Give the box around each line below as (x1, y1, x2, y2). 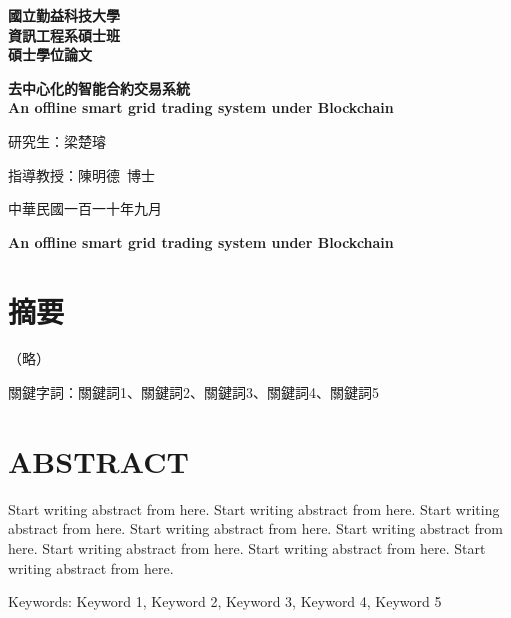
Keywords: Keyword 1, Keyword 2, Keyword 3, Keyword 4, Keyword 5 (8, 591, 442, 612)
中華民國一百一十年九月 (8, 198, 162, 219)
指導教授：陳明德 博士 (8, 164, 155, 185)
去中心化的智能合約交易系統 (8, 77, 190, 98)
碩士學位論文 (8, 44, 92, 65)
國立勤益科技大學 (8, 5, 120, 25)
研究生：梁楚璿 (8, 130, 106, 151)
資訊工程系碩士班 (8, 24, 120, 45)
